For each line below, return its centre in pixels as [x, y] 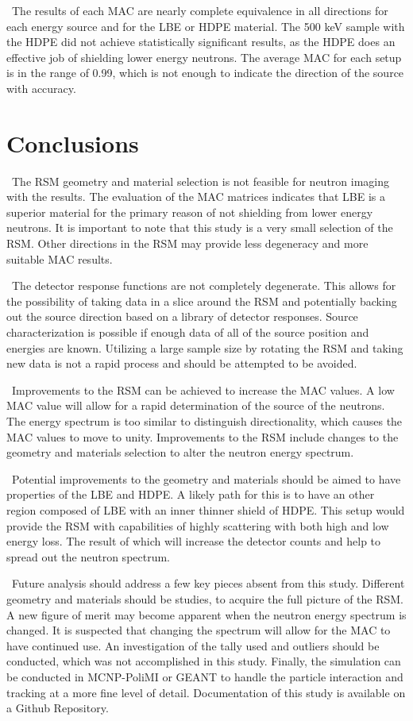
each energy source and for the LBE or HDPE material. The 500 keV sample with [206, 26]
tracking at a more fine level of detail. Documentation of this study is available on [206, 692]
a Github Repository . [58, 708]
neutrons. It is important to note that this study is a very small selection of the [200, 227]
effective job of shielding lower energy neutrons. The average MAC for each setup [204, 57]
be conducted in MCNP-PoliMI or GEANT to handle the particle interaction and [205, 676]
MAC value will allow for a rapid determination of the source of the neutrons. [196, 405]
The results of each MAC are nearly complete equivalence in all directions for [200, 10]
